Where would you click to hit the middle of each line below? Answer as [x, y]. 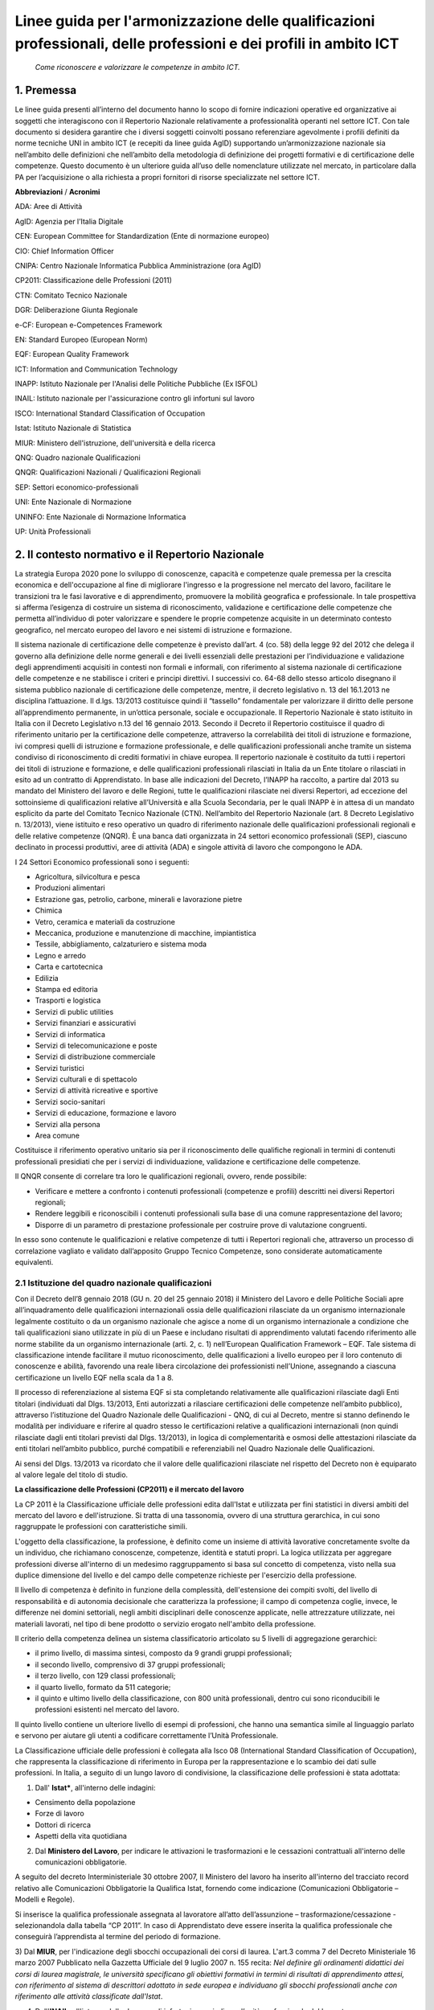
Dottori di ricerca [63, 1824]
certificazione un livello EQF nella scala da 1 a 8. [94, 1377]
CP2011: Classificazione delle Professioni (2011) [94, 281]
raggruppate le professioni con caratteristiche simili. [101, 1527]
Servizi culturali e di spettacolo [86, 1079]
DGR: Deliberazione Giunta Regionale [76, 310]
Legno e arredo [60, 955]
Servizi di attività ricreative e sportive [96, 1090]
